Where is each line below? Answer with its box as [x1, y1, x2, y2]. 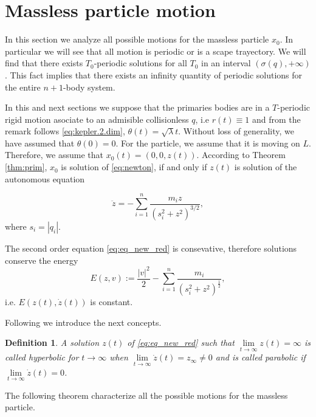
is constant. [90, 295, 133, 308]
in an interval [201, 57, 251, 69]
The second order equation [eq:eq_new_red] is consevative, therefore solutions [5, 241, 297, 254]
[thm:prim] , [5, 160, 47, 173]
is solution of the [234, 160, 297, 173]
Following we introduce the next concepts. [5, 315, 162, 328]
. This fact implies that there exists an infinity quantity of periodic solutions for [5, 68, 303, 81]
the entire [5, 80, 41, 93]
